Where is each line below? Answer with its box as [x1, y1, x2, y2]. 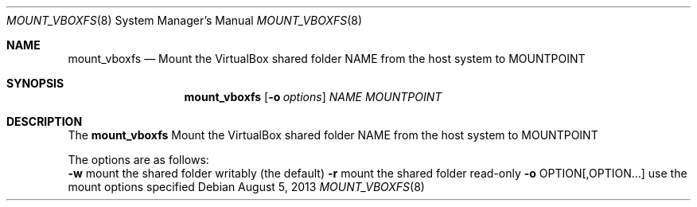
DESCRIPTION [6, 115, 83, 128]
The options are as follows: [68, 153, 209, 166]
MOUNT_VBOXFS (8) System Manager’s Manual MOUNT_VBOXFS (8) [6, 14, 363, 27]
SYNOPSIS [6, 76, 64, 90]
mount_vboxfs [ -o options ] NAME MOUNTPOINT [184, 90, 442, 103]
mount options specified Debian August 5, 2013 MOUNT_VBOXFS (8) [68, 180, 425, 193]
